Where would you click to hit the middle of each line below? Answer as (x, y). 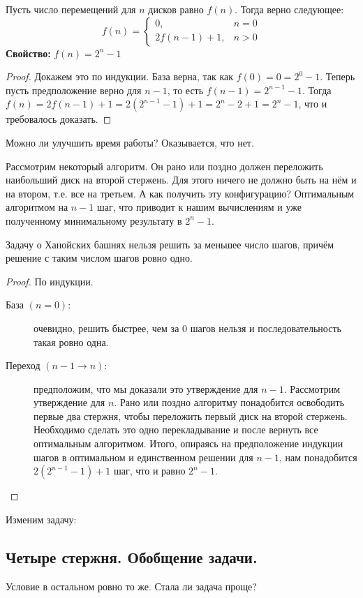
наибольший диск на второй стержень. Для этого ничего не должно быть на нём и (181, 180)
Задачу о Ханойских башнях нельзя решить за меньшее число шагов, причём (170, 244)
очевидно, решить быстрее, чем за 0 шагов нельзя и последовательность (187, 328)
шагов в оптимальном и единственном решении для (143, 457)
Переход (23, 365)
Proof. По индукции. (50, 281)
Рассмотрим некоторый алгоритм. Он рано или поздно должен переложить (164, 166)
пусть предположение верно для (74, 90)
